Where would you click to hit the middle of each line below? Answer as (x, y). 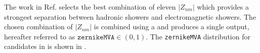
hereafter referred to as (40, 36)
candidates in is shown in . (45, 46)
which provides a (223, 7)
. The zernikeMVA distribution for (198, 36)
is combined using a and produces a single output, (171, 26)
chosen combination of (38, 26)
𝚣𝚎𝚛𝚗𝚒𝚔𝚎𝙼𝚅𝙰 (96, 37)
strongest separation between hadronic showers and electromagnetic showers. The (130, 16)
